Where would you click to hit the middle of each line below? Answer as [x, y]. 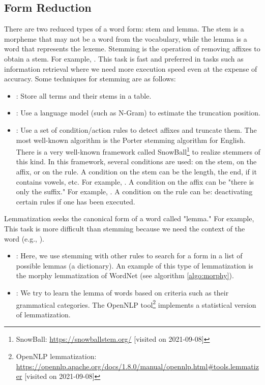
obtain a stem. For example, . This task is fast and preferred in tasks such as [124, 58]
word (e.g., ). [24, 238]
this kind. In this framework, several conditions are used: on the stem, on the [136, 161]
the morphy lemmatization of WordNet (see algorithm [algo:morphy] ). [125, 275]
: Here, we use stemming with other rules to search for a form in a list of [129, 256]
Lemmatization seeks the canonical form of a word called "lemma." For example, [129, 218]
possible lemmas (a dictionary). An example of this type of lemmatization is [135, 265]
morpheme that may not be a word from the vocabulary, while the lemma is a [126, 38]
